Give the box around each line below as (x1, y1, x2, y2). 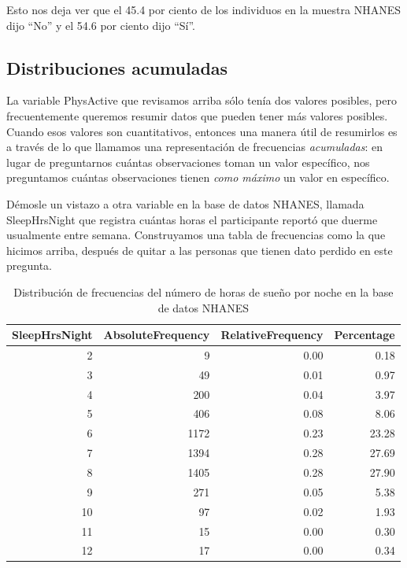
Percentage (334, 326, 395, 343)
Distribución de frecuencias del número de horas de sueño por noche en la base (13, 283, 394, 300)
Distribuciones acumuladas (6, 55, 228, 79)
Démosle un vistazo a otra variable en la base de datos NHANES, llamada (6, 195, 364, 212)
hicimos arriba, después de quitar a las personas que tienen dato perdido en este (6, 242, 393, 258)
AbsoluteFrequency (103, 326, 210, 343)
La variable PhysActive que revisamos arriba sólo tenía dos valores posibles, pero (6, 92, 397, 109)
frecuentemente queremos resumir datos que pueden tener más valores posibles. (6, 107, 388, 124)
